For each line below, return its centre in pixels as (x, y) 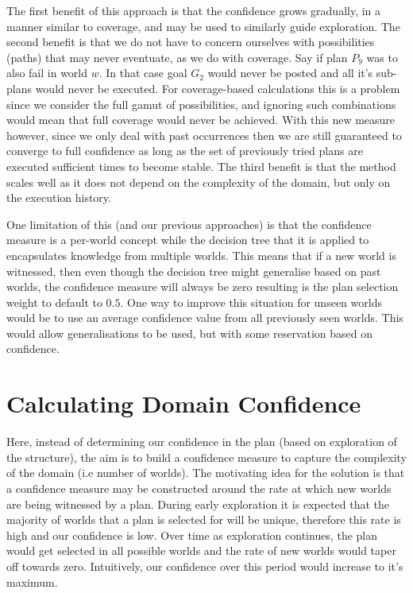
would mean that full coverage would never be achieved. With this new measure (201, 120)
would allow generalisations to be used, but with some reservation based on (190, 333)
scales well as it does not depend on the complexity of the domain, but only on (199, 182)
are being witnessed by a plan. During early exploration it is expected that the (198, 504)
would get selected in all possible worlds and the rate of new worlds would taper (201, 550)
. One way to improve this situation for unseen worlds (251, 302)
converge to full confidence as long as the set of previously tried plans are (185, 151)
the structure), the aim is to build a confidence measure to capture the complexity (206, 457)
